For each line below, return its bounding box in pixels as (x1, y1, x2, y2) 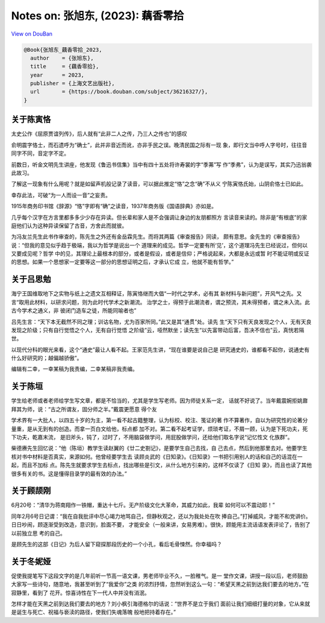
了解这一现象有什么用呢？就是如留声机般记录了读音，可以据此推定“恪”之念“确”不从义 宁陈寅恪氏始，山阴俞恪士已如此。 (11, 180, 307, 188)
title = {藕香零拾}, (30, 63, 99, 70)
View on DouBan (11, 30, 53, 37)
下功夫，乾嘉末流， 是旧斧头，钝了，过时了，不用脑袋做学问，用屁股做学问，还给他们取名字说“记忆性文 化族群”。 (11, 433, 293, 440)
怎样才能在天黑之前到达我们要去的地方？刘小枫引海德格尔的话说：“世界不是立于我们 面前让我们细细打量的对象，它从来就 (11, 600, 311, 607)
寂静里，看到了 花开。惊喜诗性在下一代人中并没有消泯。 (11, 589, 150, 596)
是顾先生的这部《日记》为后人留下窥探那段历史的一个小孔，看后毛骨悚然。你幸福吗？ (11, 540, 222, 548)
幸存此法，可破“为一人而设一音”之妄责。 (11, 191, 111, 198)
